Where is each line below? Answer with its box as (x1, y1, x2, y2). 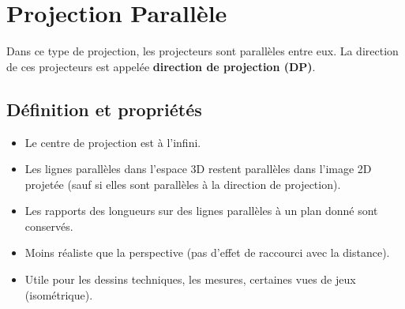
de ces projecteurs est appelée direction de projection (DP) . (6, 58, 316, 74)
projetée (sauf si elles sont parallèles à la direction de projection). (24, 175, 341, 192)
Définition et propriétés (6, 96, 202, 121)
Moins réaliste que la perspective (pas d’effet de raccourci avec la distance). (24, 244, 390, 261)
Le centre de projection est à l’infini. (24, 134, 201, 150)
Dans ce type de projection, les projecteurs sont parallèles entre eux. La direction (6, 43, 399, 59)
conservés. (24, 217, 73, 234)
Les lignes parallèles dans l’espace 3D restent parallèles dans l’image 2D (24, 160, 372, 177)
